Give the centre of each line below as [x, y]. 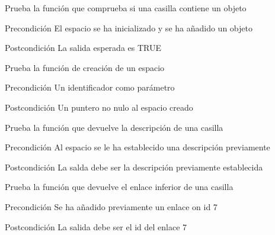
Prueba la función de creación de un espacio [85, 67]
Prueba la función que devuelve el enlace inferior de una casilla [119, 187]
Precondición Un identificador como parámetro [90, 87]
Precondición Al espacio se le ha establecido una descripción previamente [137, 147]
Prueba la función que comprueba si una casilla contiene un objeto [126, 8]
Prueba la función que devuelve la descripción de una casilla [114, 127]
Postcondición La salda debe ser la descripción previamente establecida [134, 167]
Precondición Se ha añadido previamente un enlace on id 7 [111, 206]
